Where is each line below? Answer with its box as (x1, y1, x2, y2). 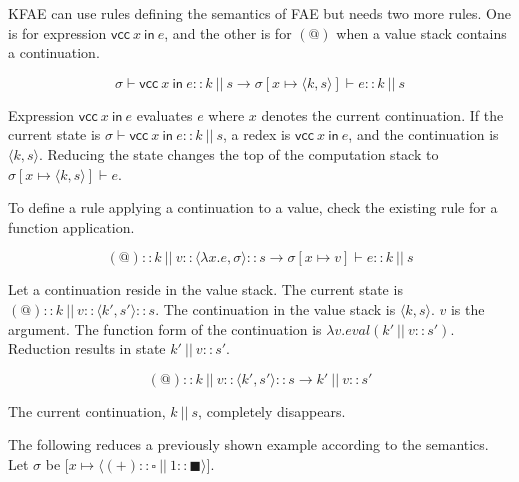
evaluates (136, 104, 193, 125)
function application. (8, 216, 135, 237)
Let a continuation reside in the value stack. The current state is (8, 279, 403, 300)
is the (450, 298, 485, 319)
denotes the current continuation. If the (261, 104, 504, 125)
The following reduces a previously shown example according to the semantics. (8, 434, 489, 455)
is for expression (8, 22, 107, 43)
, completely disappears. (198, 400, 346, 421)
